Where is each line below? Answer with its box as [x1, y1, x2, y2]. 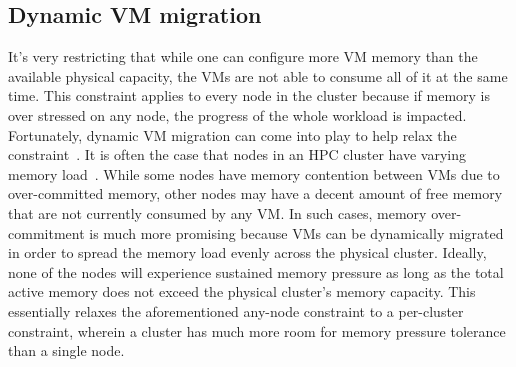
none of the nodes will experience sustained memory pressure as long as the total [8, 261, 504, 282]
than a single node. [8, 340, 125, 361]
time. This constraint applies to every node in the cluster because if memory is [8, 85, 491, 106]
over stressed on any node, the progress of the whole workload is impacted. [8, 104, 467, 125]
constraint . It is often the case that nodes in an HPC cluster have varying [8, 144, 467, 165]
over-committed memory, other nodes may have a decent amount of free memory [8, 183, 503, 204]
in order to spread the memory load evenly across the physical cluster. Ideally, [8, 242, 487, 263]
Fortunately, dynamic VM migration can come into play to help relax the [8, 124, 457, 145]
